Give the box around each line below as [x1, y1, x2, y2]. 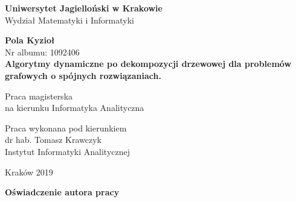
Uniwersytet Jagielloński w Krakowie [5, 2, 162, 14]
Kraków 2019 [5, 165, 53, 178]
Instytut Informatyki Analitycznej [5, 145, 130, 157]
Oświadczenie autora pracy [5, 186, 120, 198]
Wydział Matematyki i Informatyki [5, 13, 134, 26]
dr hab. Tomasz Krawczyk [5, 133, 101, 146]
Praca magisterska [5, 89, 73, 102]
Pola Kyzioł [5, 34, 55, 46]
